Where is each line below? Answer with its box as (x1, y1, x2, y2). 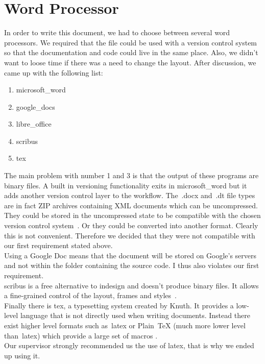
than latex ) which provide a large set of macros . (4, 330, 158, 341)
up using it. (4, 350, 40, 360)
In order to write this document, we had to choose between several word (4, 27, 230, 38)
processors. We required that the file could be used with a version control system (4, 37, 257, 47)
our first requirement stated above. (4, 240, 113, 251)
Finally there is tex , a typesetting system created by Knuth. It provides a (4, 300, 234, 310)
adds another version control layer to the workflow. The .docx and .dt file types (4, 190, 255, 201)
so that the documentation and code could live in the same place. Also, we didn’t (4, 47, 258, 58)
